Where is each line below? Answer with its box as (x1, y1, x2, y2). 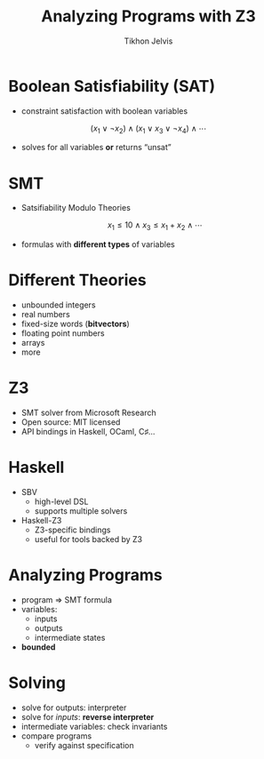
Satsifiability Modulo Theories (20, 203, 131, 213)
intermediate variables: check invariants (20, 721, 168, 731)
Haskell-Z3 (20, 515, 62, 526)
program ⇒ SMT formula (20, 594, 113, 605)
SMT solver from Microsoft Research (20, 407, 156, 419)
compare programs (20, 731, 92, 741)
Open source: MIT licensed (20, 417, 121, 427)
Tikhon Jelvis (124, 36, 173, 46)
